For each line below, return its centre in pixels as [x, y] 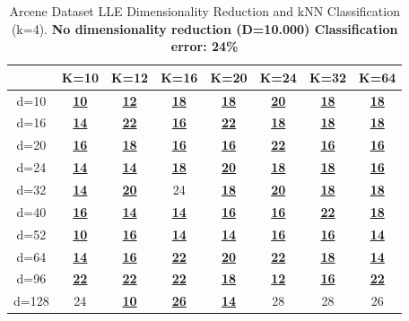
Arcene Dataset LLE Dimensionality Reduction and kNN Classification [204, 11]
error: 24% [204, 46]
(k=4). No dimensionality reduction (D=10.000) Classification [204, 28]
